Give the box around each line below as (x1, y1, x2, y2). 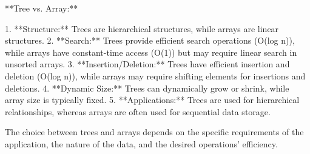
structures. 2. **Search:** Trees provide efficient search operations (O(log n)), (5, 34, 295, 47)
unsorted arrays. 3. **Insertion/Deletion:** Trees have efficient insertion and (5, 58, 290, 70)
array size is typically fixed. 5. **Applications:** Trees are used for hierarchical (5, 93, 300, 106)
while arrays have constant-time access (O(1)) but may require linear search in (5, 45, 297, 58)
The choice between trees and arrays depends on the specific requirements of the (5, 126, 304, 138)
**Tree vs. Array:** (5, 2, 78, 14)
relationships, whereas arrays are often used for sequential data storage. (5, 105, 271, 118)
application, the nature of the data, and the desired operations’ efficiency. (5, 137, 278, 150)
